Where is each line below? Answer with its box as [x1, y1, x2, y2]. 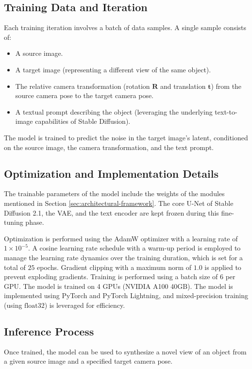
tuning [4, 217, 23, 227]
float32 [24, 302, 45, 309]
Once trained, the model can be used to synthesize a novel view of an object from [4, 346, 247, 356]
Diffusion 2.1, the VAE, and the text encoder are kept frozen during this [4, 207, 219, 218]
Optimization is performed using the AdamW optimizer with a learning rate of [4, 233, 238, 243]
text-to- [215, 106, 237, 117]
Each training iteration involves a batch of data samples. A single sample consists [4, 22, 247, 33]
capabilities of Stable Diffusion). [35, 116, 131, 126]
